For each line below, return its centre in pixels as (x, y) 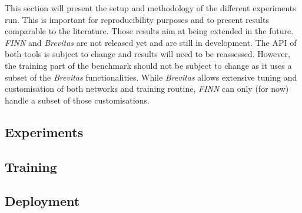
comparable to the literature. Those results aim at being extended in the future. (149, 31)
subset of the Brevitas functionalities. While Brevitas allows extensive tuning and (151, 77)
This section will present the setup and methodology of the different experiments (150, 8)
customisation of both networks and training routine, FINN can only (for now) (147, 89)
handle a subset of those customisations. (77, 100)
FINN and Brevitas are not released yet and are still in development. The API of (151, 42)
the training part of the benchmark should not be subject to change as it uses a (148, 65)
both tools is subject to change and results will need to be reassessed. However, (147, 54)
